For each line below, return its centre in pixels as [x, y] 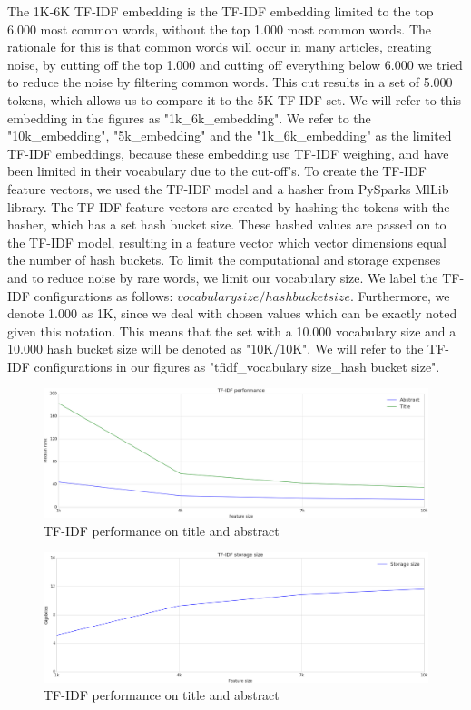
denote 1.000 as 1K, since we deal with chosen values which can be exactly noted [232, 313]
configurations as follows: [103, 295]
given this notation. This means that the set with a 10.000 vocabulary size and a [232, 331]
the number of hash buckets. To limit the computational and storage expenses [224, 260]
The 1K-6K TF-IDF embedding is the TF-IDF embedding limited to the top [221, 11]
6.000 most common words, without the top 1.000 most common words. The [219, 29]
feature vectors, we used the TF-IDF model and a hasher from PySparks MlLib [228, 188]
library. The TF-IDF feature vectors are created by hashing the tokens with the [229, 206]
